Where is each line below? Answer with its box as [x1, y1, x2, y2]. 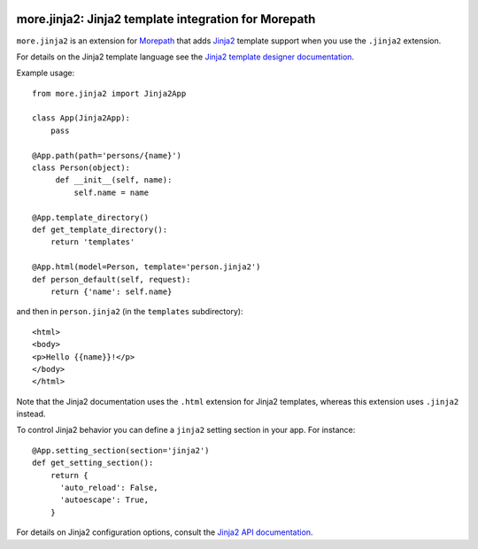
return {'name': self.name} [50, 286, 173, 297]
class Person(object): [32, 163, 131, 173]
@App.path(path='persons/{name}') [32, 151, 181, 160]
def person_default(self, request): [32, 274, 191, 284]
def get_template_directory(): [32, 224, 168, 235]
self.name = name [73, 187, 150, 197]
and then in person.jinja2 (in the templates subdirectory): [16, 306, 243, 317]
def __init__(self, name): [55, 175, 173, 185]
